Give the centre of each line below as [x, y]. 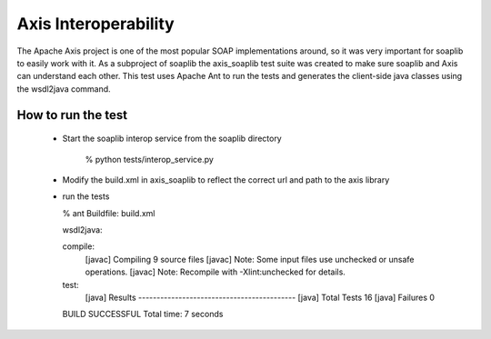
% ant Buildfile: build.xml [109, 213]
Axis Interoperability [95, 24]
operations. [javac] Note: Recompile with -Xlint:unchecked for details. [215, 272]
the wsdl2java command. [64, 89]
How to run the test [72, 115]
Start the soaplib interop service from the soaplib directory [172, 139]
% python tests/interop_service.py [149, 159]
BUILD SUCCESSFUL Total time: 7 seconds [143, 314]
